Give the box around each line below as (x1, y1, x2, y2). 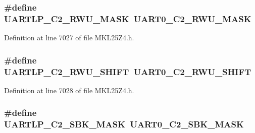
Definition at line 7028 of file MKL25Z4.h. (4, 85, 134, 95)
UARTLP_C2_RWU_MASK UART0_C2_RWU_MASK (4, 12, 251, 25)
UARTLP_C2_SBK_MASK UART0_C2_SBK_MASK (4, 118, 244, 130)
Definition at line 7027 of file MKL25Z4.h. (4, 32, 134, 43)
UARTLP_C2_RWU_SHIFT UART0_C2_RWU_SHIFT (4, 65, 251, 78)
